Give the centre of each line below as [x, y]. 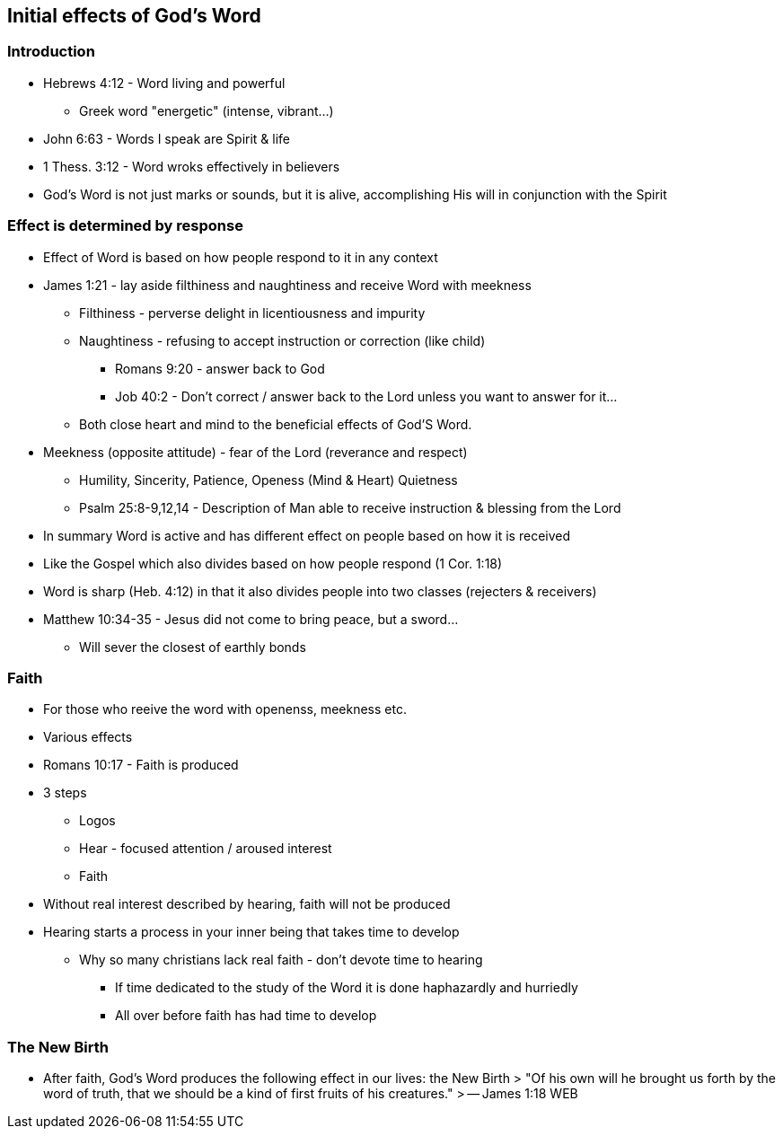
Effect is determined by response [125, 226]
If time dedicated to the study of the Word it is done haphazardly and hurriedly [347, 988]
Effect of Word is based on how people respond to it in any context [241, 257]
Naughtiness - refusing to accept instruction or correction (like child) [282, 340]
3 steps [65, 793]
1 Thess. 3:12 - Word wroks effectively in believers [192, 166]
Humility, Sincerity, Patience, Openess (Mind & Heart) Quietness [268, 480]
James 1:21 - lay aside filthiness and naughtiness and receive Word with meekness [287, 285]
